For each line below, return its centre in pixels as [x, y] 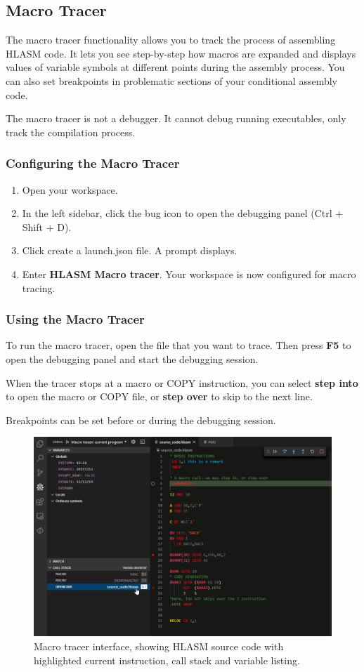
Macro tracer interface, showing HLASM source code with [159, 646]
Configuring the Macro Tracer [93, 163]
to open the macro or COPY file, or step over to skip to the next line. [159, 396]
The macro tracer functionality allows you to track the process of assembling [171, 40]
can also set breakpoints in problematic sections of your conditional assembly [171, 80]
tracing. [39, 288]
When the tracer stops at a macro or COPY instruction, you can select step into [182, 382]
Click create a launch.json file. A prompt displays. [130, 250]
